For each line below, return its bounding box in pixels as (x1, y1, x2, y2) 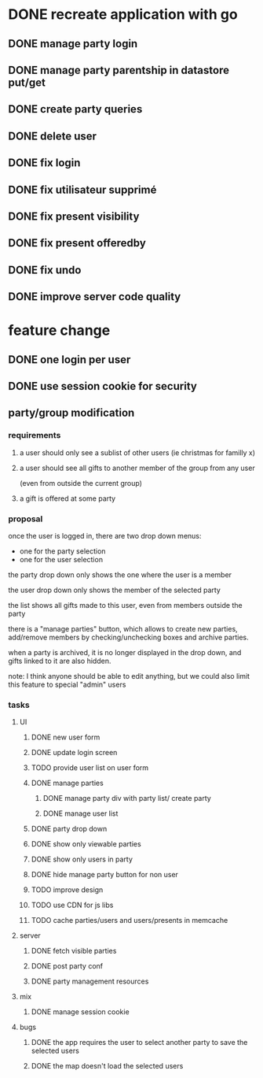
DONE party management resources (31, 976, 149, 986)
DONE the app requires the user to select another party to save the (31, 1038, 248, 1047)
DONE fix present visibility (8, 209, 140, 223)
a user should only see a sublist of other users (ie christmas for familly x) (19, 447, 256, 458)
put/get (8, 76, 46, 89)
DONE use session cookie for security (8, 380, 198, 393)
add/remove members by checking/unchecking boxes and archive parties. (8, 632, 249, 643)
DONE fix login (8, 156, 81, 170)
